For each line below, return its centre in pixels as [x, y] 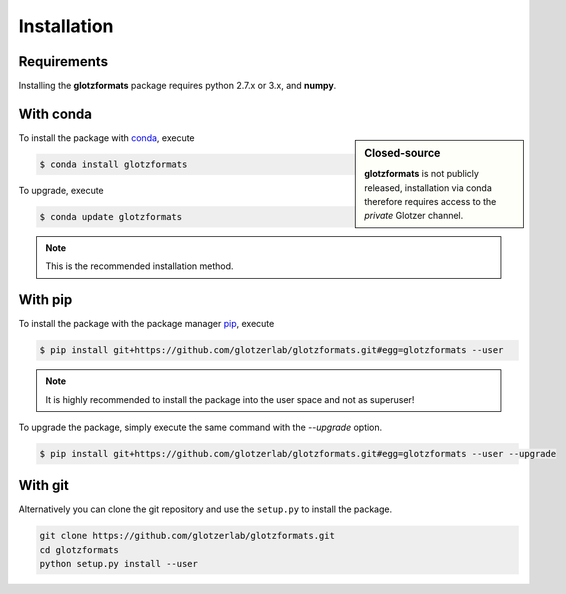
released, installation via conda [428, 187]
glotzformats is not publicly [422, 174]
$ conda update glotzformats [111, 216]
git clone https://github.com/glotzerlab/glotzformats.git [187, 536]
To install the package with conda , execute [106, 137]
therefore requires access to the [430, 202]
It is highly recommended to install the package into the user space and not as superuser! [230, 399]
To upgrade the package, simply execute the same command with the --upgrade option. [200, 427]
